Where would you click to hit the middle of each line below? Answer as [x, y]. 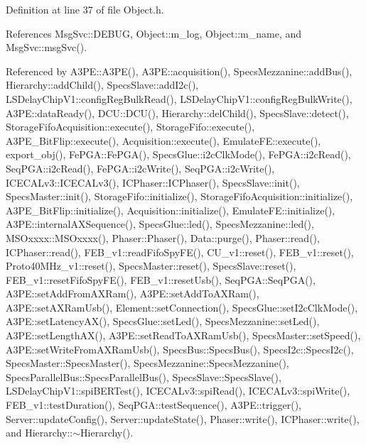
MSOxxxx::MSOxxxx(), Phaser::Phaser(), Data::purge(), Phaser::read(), [163, 237]
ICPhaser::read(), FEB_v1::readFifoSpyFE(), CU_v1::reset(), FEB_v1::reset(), [180, 252]
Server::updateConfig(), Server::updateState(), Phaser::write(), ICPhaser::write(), [183, 418]
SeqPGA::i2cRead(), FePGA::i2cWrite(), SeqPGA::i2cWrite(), [140, 168]
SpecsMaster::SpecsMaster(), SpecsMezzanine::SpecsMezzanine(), [147, 363]
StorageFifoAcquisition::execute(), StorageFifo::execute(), [130, 127]
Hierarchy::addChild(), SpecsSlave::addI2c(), [102, 85]
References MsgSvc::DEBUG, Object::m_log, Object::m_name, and [154, 33]
